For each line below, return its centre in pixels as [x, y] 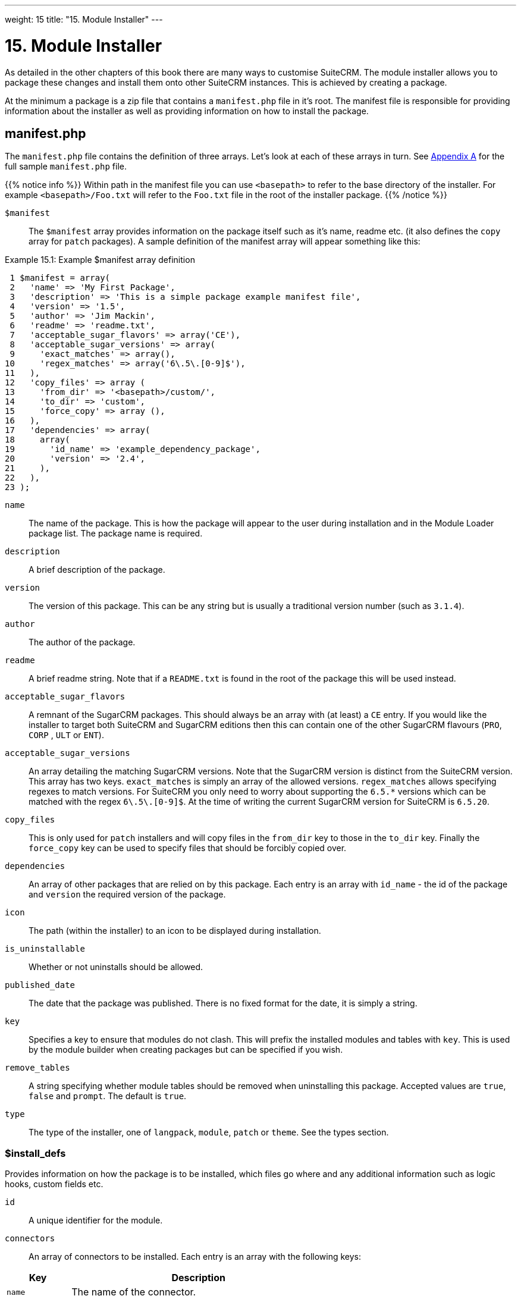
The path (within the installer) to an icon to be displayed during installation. [175, 931]
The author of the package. [82, 642]
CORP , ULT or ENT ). [66, 735]
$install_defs [35, 1153]
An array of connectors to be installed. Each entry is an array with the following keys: [195, 1257]
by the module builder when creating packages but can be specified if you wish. [186, 1050]
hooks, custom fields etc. [54, 1184]
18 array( [37, 440]
